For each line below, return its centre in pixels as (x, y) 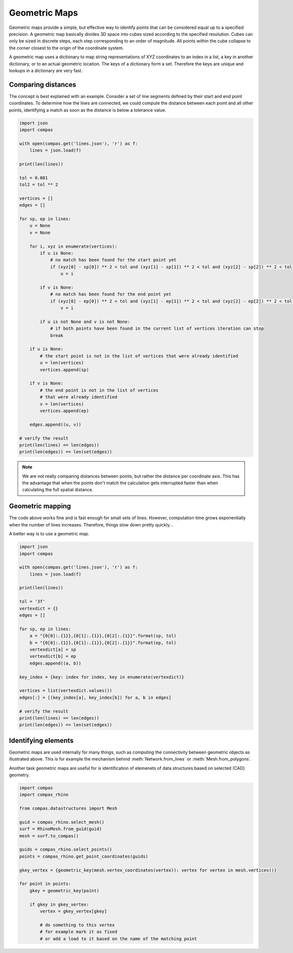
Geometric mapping (40, 506)
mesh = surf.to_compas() (49, 836)
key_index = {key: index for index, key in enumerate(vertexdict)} (102, 677)
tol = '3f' (32, 602)
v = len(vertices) (62, 404)
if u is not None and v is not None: (85, 322)
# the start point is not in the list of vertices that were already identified (139, 356)
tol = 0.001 (34, 178)
